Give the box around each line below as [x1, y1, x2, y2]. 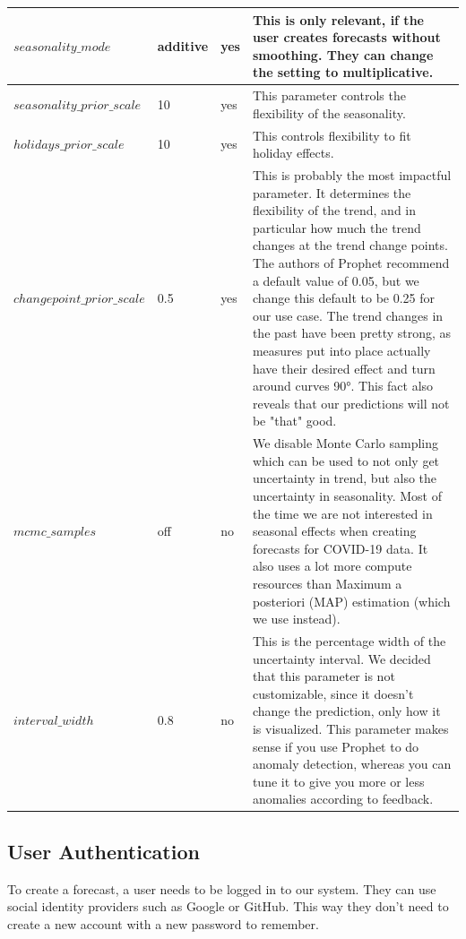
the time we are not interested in [252, 504, 433, 522]
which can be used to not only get [252, 451, 440, 469]
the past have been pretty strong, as [252, 323, 452, 342]
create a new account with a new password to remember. [7, 914, 319, 933]
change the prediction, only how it [252, 702, 441, 720]
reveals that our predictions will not [252, 393, 450, 412]
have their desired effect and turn [252, 358, 436, 377]
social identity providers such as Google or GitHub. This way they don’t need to [7, 897, 449, 916]
